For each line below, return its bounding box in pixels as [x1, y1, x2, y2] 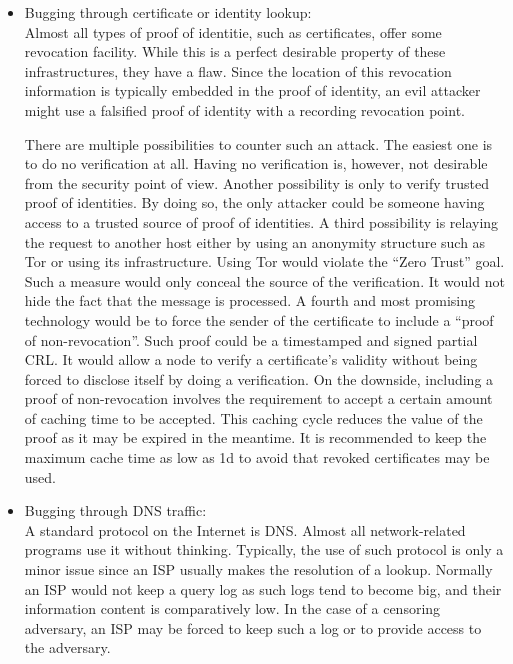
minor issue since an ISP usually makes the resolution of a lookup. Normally [24, 559, 493, 580]
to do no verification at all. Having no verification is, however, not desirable [24, 153, 488, 174]
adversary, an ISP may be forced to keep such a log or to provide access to [24, 617, 482, 638]
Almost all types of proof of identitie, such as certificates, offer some [24, 21, 442, 42]
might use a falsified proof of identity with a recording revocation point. [24, 99, 465, 120]
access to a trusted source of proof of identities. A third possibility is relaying [24, 211, 499, 232]
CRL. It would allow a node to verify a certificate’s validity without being [24, 349, 478, 370]
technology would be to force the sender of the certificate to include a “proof [24, 309, 494, 330]
